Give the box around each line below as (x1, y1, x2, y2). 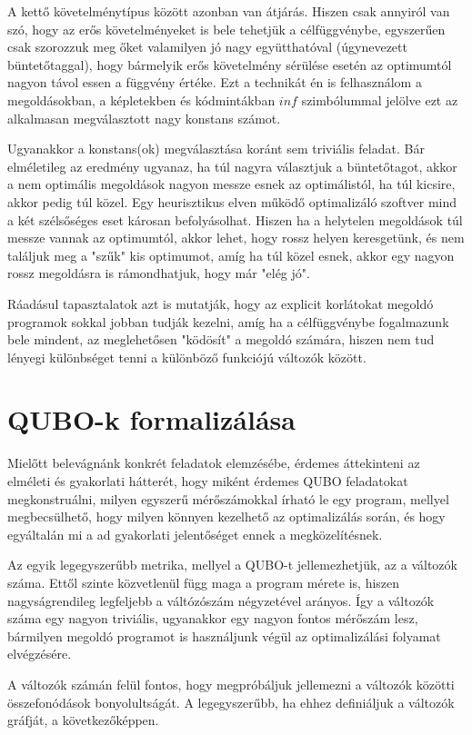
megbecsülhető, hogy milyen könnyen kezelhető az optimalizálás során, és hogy (7, 507, 446, 526)
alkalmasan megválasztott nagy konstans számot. (7, 108, 281, 127)
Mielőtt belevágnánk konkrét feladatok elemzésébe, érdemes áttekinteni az (7, 453, 420, 472)
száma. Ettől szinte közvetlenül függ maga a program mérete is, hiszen (7, 572, 400, 591)
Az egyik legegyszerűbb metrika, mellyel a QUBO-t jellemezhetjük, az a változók (7, 555, 457, 574)
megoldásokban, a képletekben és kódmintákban (7, 90, 276, 109)
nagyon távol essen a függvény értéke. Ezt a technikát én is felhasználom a (7, 73, 422, 92)
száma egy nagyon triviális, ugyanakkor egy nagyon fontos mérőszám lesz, (7, 609, 418, 628)
